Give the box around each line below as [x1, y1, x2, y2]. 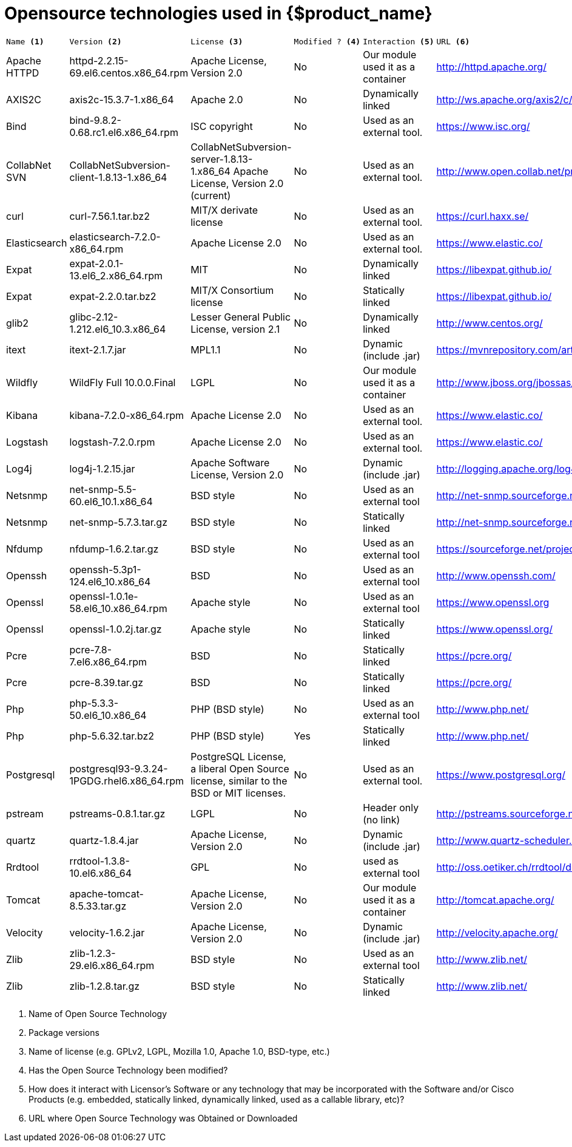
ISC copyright [190, 120, 253, 132]
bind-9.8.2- [69, 114, 121, 126]
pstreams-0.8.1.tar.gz [69, 807, 166, 820]
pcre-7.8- [69, 643, 112, 656]
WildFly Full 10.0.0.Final [69, 376, 176, 389]
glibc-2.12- [69, 310, 118, 323]
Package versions [29, 1027, 99, 1038]
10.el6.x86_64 [69, 866, 132, 879]
